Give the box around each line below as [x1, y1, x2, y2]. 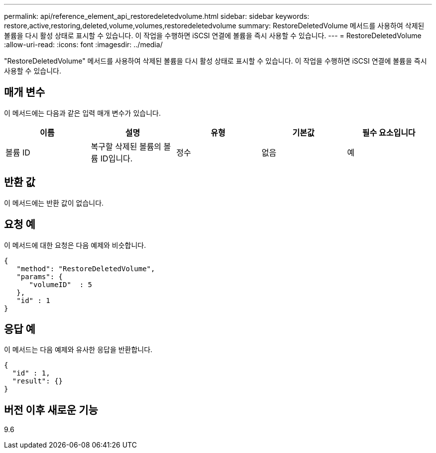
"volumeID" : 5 [29, 280, 93, 289]
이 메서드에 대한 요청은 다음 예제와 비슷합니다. [4, 240, 146, 249]
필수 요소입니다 [362, 127, 416, 138]
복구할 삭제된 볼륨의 [91, 141, 162, 151]
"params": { [16, 272, 63, 281]
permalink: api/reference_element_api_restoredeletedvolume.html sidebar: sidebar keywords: [4, 12, 310, 20]
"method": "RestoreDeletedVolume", [16, 264, 155, 273]
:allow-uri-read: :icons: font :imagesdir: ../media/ [4, 40, 163, 49]
